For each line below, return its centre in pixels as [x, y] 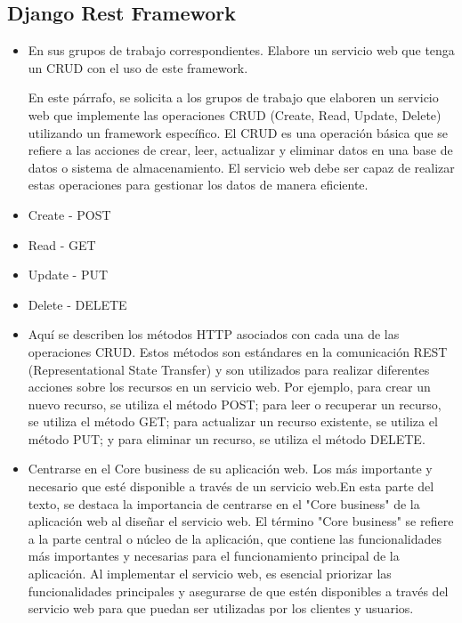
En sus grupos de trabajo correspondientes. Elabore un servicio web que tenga [241, 50]
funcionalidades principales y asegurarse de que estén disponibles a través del [238, 591]
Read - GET [62, 244]
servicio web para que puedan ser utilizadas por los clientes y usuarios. [221, 608]
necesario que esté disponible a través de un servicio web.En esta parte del [231, 486]
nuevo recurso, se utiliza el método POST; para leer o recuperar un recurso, [235, 404]
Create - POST [69, 214]
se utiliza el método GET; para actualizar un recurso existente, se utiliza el [233, 421]
